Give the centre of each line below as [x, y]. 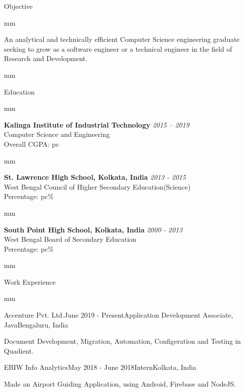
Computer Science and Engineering [57, 134]
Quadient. [19, 350]
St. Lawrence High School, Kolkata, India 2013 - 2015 [95, 177]
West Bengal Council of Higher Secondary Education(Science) [97, 186]
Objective [18, 6]
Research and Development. [46, 58]
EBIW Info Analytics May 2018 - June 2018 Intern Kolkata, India [100, 367]
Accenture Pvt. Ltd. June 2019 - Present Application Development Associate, [119, 315]
